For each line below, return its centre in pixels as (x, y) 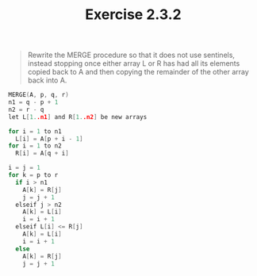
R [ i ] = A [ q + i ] (42, 153)
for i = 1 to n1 (35, 131)
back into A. (47, 80)
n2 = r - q (26, 109)
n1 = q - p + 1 (33, 102)
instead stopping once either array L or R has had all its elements (134, 63)
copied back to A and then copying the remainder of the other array (138, 72)
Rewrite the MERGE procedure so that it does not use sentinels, (131, 55)
